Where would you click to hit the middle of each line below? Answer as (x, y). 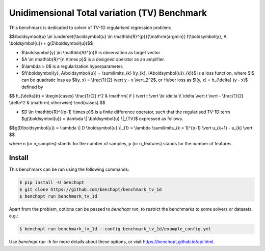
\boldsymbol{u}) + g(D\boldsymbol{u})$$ (51, 43)
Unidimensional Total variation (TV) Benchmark (108, 13)
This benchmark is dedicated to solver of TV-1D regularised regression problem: (90, 28)
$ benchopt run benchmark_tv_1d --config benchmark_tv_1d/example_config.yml (115, 229)
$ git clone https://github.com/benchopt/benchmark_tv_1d (91, 189)
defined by (32, 87)
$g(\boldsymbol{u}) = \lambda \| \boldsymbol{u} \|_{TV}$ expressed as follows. (102, 119)
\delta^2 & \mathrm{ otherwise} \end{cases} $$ (57, 103)
